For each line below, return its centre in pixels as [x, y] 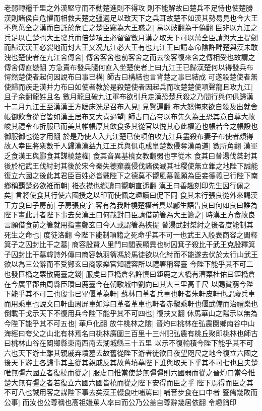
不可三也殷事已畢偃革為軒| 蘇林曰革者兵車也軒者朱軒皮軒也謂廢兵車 [144, 294]
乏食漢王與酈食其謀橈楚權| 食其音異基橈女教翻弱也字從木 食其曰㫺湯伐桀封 [127, 155]
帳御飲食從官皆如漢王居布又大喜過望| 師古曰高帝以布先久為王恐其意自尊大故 [130, 116]
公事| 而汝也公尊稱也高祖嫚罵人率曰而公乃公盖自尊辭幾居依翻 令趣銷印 [120, 402]
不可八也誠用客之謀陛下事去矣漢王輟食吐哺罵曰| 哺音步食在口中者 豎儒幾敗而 [131, 392]
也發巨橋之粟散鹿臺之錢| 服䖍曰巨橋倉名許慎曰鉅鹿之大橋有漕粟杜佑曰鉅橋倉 [130, 274]
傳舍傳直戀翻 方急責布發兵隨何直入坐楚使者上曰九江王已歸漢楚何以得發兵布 [129, 67]
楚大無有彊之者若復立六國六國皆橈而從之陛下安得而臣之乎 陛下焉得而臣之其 [129, 382]
